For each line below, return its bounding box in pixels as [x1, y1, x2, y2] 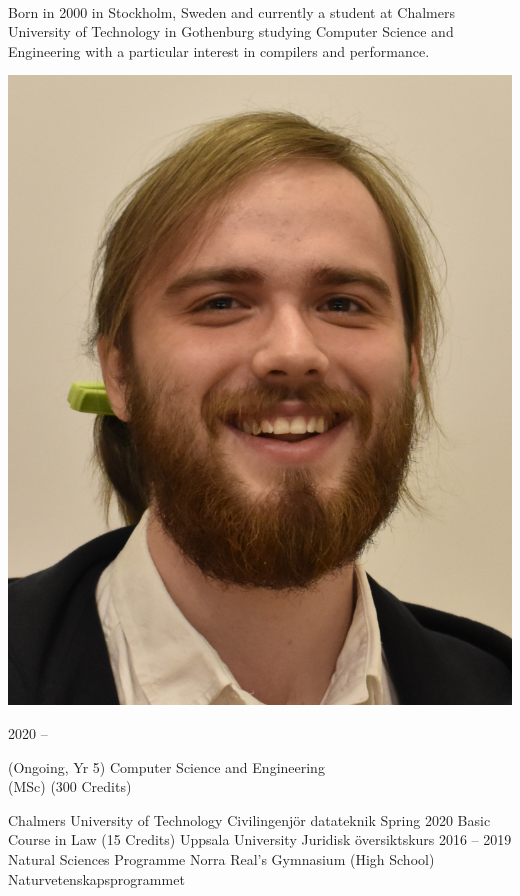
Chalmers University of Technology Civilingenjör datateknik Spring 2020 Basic [8, 809, 491, 830]
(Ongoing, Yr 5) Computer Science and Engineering [8, 756, 325, 777]
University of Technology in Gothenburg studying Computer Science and [8, 21, 454, 42]
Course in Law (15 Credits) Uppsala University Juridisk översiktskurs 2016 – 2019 [8, 829, 512, 850]
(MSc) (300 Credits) [8, 776, 132, 797]
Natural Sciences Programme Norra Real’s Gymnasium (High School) [8, 848, 435, 869]
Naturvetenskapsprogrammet [8, 868, 185, 889]
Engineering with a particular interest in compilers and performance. [8, 40, 430, 61]
